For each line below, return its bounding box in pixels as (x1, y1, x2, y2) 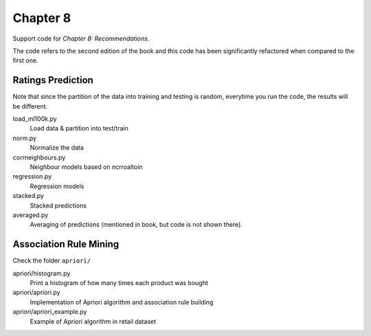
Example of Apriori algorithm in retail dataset (30, 317, 157, 326)
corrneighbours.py (12, 153, 66, 161)
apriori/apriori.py (12, 289, 61, 297)
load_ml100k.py (12, 115, 58, 123)
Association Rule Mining (12, 238, 120, 250)
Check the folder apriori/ (12, 256, 91, 265)
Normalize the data (30, 144, 84, 152)
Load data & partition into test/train (30, 124, 128, 133)
